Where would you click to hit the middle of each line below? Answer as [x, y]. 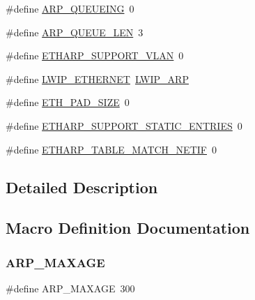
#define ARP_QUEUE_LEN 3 [75, 32]
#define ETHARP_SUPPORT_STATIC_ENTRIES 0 [124, 125]
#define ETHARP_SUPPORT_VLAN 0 [95, 55]
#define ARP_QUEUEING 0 [70, 8]
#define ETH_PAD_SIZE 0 [68, 102]
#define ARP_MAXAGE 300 [70, 288]
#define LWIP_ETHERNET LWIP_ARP [97, 78]
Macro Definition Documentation [128, 228]
